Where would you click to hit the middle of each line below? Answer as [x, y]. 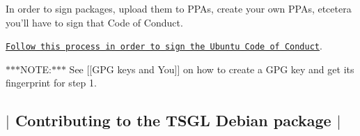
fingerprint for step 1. [51, 83]
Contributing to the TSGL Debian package [173, 120]
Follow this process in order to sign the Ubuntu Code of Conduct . [164, 46]
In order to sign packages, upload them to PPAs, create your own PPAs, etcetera [179, 8]
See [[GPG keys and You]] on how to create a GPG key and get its [212, 69]
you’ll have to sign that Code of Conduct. [94, 22]
